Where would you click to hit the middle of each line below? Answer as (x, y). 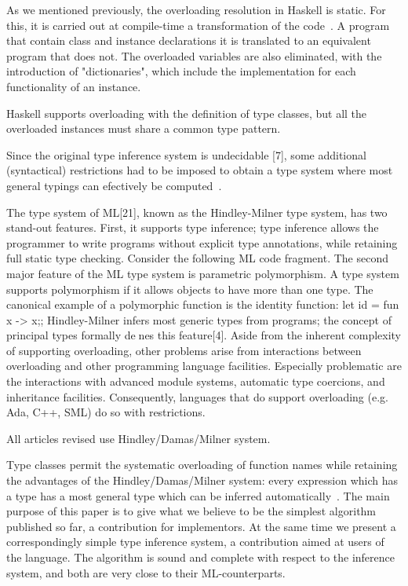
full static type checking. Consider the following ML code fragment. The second (197, 258)
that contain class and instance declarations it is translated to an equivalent (189, 40)
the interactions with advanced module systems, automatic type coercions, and (196, 381)
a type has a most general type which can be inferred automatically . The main (198, 495)
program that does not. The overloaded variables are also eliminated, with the (194, 55)
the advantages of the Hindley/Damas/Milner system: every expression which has (202, 480)
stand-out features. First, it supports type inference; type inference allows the (193, 227)
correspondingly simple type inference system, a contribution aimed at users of (195, 542)
